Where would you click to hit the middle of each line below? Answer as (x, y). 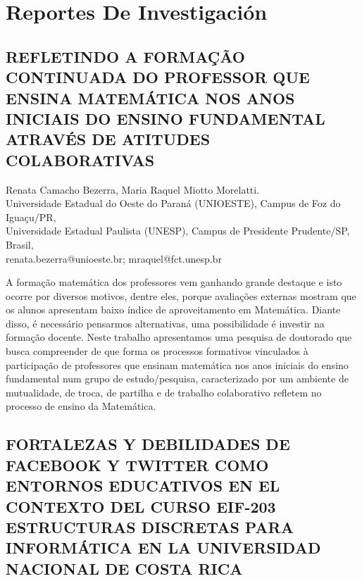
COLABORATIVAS (80, 160)
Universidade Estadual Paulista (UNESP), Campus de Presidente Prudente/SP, (178, 231)
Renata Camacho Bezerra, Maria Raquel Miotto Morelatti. (133, 189)
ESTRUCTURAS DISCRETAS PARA (150, 526)
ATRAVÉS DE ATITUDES (108, 139)
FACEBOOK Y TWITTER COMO (137, 464)
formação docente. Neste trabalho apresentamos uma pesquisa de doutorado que (179, 337)
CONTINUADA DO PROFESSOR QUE (158, 77)
